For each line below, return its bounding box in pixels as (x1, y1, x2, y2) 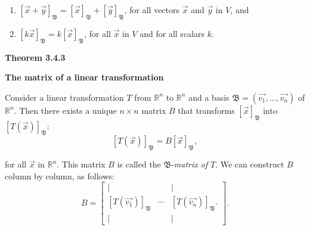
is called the (117, 158, 161, 170)
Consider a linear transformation (5, 91, 124, 103)
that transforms (178, 104, 235, 116)
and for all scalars (139, 27, 204, 39)
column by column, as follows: (5, 169, 114, 182)
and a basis (188, 91, 230, 103)
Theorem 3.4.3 (5, 51, 66, 63)
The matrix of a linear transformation (5, 71, 164, 83)
